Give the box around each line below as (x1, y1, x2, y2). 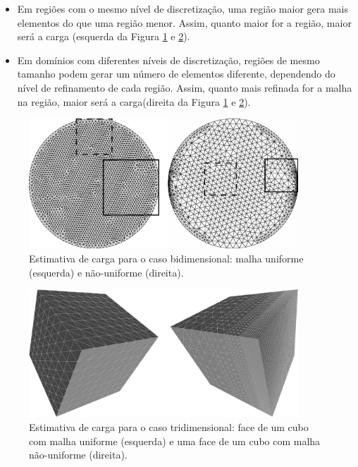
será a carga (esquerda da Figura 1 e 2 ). (17, 29, 190, 44)
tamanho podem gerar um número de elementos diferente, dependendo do (17, 66, 335, 81)
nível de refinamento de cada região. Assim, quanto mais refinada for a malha (17, 80, 352, 95)
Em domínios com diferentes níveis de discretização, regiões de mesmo (17, 52, 320, 67)
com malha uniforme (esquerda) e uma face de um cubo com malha (29, 433, 321, 448)
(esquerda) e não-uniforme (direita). (29, 265, 184, 279)
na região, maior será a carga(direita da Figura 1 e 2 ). (17, 94, 251, 109)
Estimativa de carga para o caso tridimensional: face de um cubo (29, 420, 309, 435)
